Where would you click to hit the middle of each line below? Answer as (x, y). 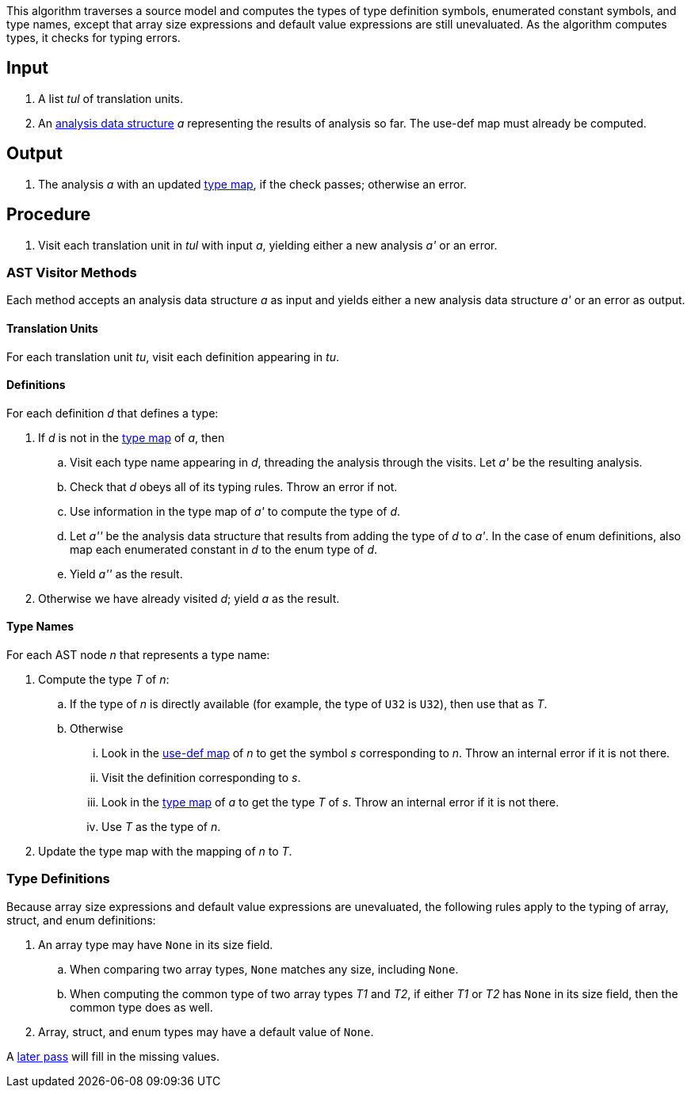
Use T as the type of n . (161, 826)
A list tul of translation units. (111, 98)
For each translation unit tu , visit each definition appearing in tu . (173, 356)
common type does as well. (141, 1007)
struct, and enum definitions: (81, 920)
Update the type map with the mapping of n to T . (165, 851)
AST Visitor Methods (72, 272)
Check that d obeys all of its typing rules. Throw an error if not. (234, 486)
